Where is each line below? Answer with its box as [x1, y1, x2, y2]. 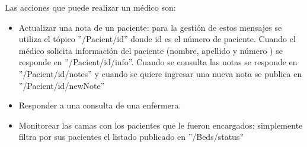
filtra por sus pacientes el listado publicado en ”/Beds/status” [18, 130, 244, 143]
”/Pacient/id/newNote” [18, 79, 105, 91]
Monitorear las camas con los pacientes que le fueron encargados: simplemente [18, 119, 303, 131]
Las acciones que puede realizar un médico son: [5, 1, 176, 13]
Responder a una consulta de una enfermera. [18, 99, 181, 111]
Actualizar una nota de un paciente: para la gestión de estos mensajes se [18, 21, 282, 33]
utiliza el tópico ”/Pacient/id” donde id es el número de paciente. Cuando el [18, 33, 296, 45]
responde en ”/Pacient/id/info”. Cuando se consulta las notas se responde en [18, 56, 298, 68]
